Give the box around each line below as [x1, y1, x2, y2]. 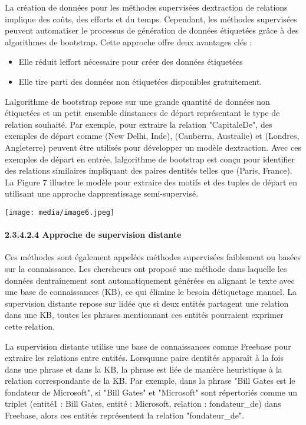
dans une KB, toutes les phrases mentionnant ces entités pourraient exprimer [5, 308, 284, 321]
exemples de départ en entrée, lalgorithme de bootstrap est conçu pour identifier [5, 152, 295, 165]
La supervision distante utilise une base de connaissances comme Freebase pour [5, 340, 291, 352]
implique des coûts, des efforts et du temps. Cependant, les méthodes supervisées [5, 12, 297, 25]
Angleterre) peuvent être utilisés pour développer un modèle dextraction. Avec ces [5, 141, 301, 153]
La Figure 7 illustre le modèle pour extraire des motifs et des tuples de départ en [5, 175, 298, 188]
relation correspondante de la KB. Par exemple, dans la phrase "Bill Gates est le [5, 374, 295, 387]
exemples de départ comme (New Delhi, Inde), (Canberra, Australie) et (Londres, [5, 130, 300, 142]
